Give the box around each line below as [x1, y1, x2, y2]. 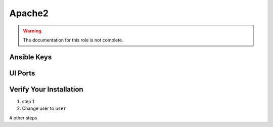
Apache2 [9, 8, 49, 19]
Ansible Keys [9, 53, 52, 61]
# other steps [9, 114, 37, 121]
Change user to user [22, 105, 66, 111]
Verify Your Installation [9, 85, 83, 94]
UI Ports [9, 69, 35, 77]
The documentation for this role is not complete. [23, 37, 123, 43]
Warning [23, 28, 41, 34]
